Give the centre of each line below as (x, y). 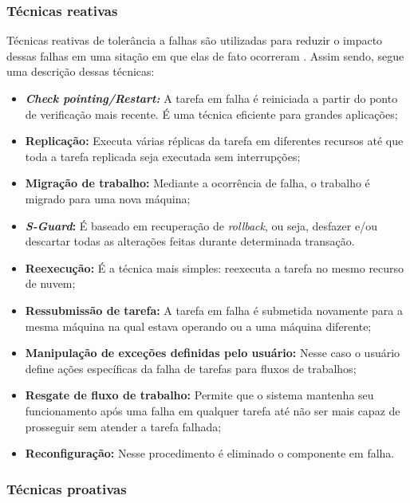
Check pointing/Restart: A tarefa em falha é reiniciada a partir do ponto (211, 98)
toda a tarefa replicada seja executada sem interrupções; (163, 156)
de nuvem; (50, 283)
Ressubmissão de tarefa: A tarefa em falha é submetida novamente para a (214, 310)
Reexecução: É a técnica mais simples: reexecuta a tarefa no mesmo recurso (215, 267)
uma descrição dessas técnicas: (81, 71)
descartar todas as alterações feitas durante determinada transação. (190, 241)
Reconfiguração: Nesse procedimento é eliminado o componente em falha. (210, 453)
